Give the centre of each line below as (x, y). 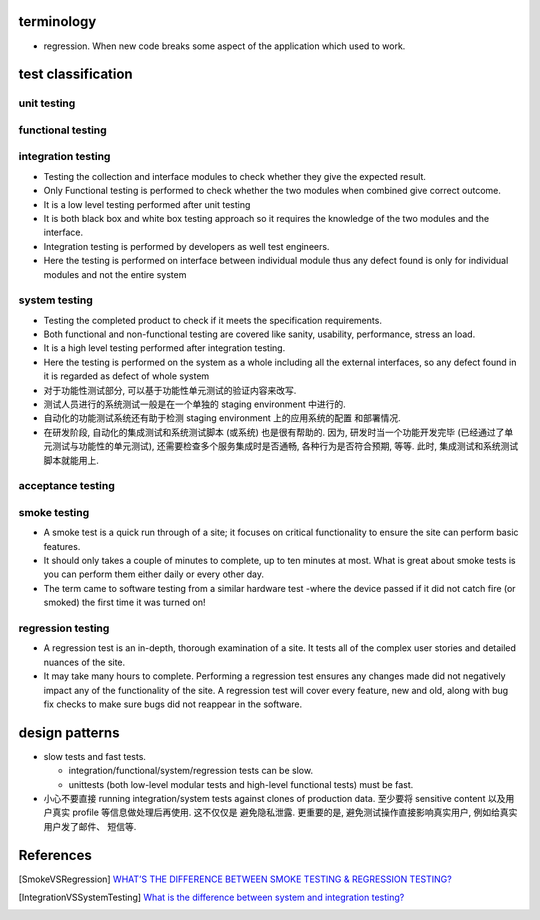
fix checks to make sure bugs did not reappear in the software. (173, 704)
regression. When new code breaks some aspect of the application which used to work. (224, 46)
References (55, 855)
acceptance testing (66, 486)
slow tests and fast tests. (95, 756)
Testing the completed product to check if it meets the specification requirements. (212, 320)
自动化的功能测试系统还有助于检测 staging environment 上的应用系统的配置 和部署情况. (222, 418)
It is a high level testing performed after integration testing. (164, 348)
